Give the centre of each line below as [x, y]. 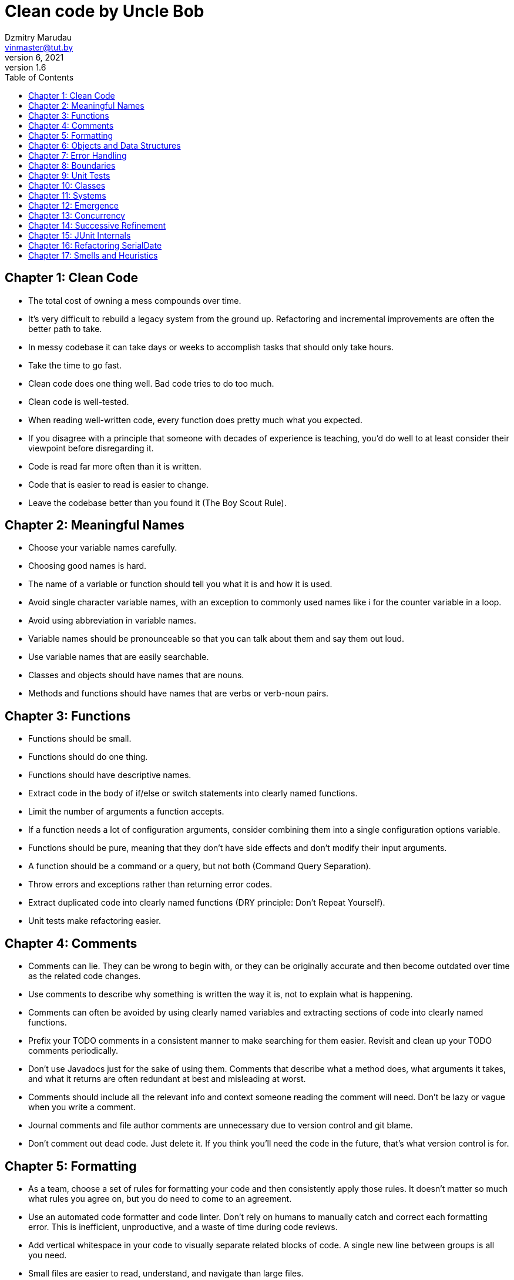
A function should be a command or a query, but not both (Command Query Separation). [200, 866]
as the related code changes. [85, 976]
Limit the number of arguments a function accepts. [126, 812]
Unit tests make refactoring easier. [95, 921]
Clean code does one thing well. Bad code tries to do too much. [151, 383]
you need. [48, 1255]
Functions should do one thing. [88, 757]
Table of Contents [39, 77]
